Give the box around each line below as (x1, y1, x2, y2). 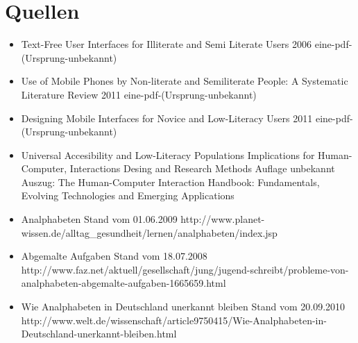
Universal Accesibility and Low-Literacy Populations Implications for (21, 147, 315, 162)
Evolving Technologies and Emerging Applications (21, 188, 235, 203)
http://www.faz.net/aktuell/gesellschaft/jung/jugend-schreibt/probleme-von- (21, 262, 349, 276)
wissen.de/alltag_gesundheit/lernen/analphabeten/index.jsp (21, 225, 278, 240)
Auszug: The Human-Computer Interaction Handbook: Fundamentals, (21, 174, 320, 189)
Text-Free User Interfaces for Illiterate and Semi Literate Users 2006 (21, 37, 312, 51)
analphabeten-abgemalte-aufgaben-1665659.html (21, 276, 226, 290)
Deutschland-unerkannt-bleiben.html (21, 326, 177, 341)
